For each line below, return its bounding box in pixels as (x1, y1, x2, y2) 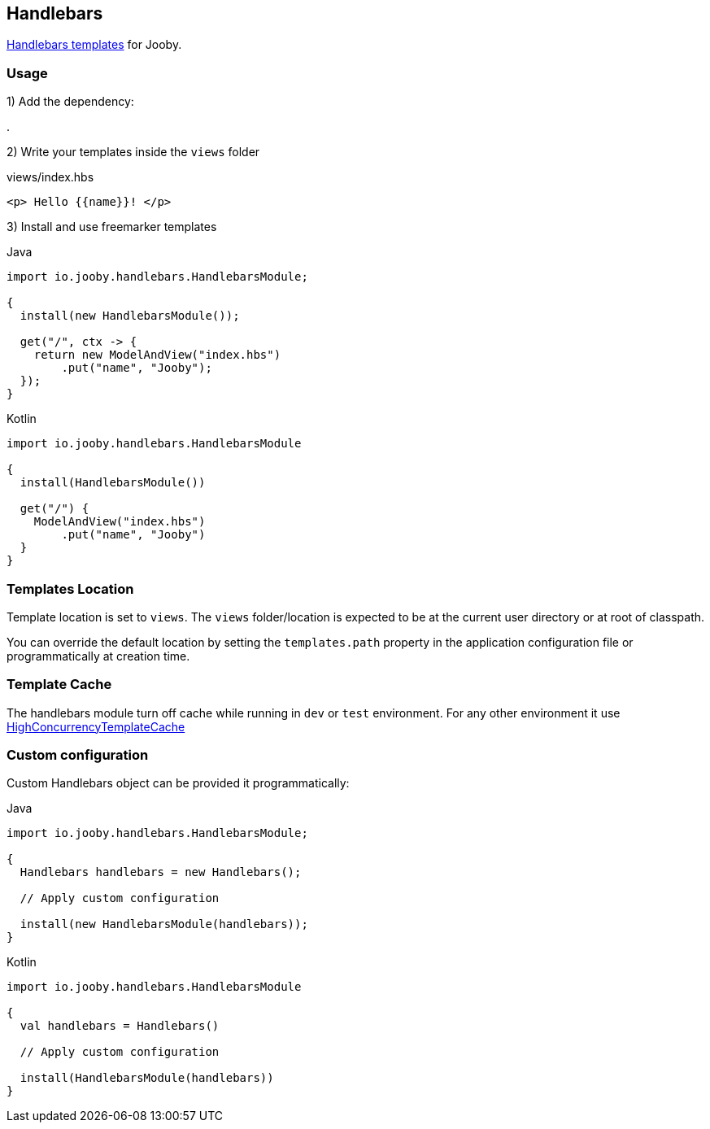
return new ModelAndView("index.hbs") (33, 348, 281, 362)
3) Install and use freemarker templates (7, 220, 217, 234)
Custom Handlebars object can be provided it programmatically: (7, 776, 350, 791)
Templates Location (7, 580, 134, 597)
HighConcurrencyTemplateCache (7, 719, 185, 734)
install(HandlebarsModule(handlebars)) (20, 1071, 274, 1085)
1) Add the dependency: (7, 94, 134, 109)
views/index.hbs (7, 170, 94, 185)
